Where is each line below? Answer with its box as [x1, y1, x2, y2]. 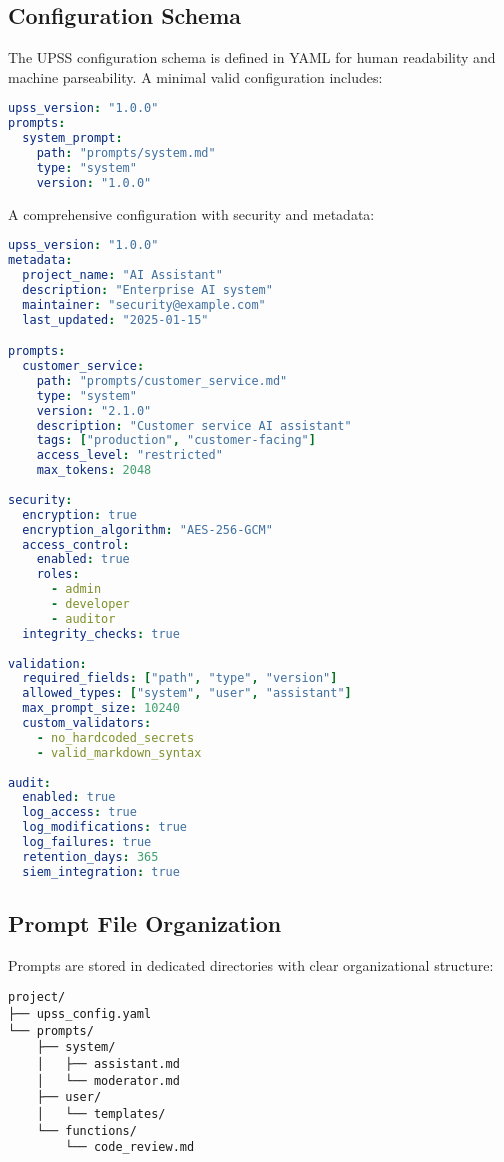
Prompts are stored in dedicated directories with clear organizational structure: [8, 954, 494, 975]
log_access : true [22, 805, 137, 820]
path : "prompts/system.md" [36, 146, 216, 161]
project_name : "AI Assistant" [22, 267, 223, 282]
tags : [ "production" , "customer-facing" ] [36, 433, 316, 448]
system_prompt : [22, 131, 123, 146]
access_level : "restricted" [36, 448, 223, 463]
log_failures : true [22, 835, 152, 850]
